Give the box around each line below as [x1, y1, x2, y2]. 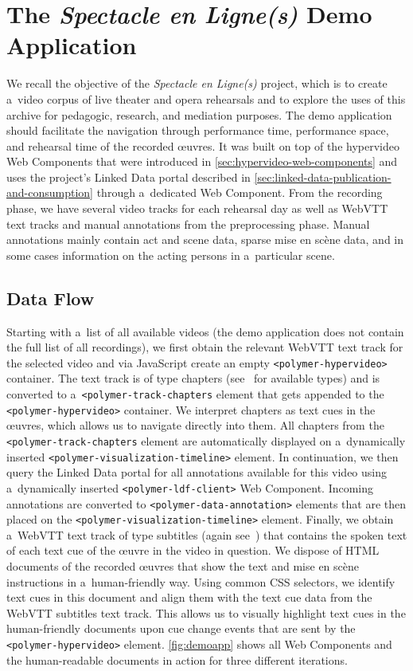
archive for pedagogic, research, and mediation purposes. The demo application [6, 106, 392, 123]
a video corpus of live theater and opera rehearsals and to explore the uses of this [6, 90, 406, 107]
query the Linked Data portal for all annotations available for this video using [6, 464, 388, 481]
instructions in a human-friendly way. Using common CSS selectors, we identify [6, 573, 395, 590]
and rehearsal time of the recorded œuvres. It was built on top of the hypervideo [6, 137, 399, 154]
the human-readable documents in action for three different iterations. [6, 651, 348, 668]
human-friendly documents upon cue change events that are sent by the [6, 620, 356, 637]
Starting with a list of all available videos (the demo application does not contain [6, 323, 404, 339]
